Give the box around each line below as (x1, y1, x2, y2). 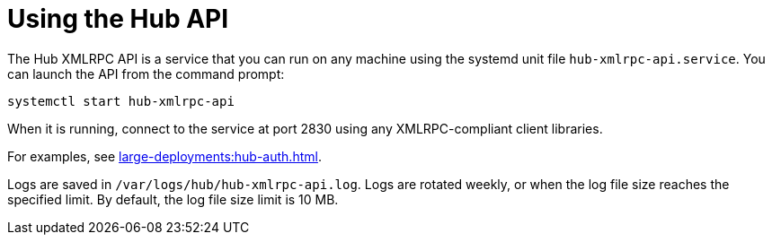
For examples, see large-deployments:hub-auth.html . (7, 148, 322, 164)
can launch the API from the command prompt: (7, 65, 285, 82)
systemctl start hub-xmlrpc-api (7, 93, 235, 108)
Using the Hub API (7, 4, 229, 34)
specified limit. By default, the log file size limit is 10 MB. (7, 191, 339, 207)
